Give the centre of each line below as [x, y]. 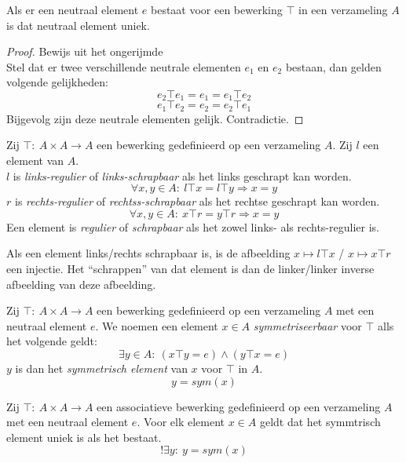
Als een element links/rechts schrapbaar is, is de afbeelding [148, 253]
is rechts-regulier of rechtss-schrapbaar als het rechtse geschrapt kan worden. [197, 201]
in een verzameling [343, 9]
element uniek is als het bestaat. [84, 437]
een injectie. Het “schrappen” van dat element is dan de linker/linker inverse [190, 269]
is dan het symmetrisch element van [101, 368]
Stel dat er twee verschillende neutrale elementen [124, 66]
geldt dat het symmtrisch [320, 422]
